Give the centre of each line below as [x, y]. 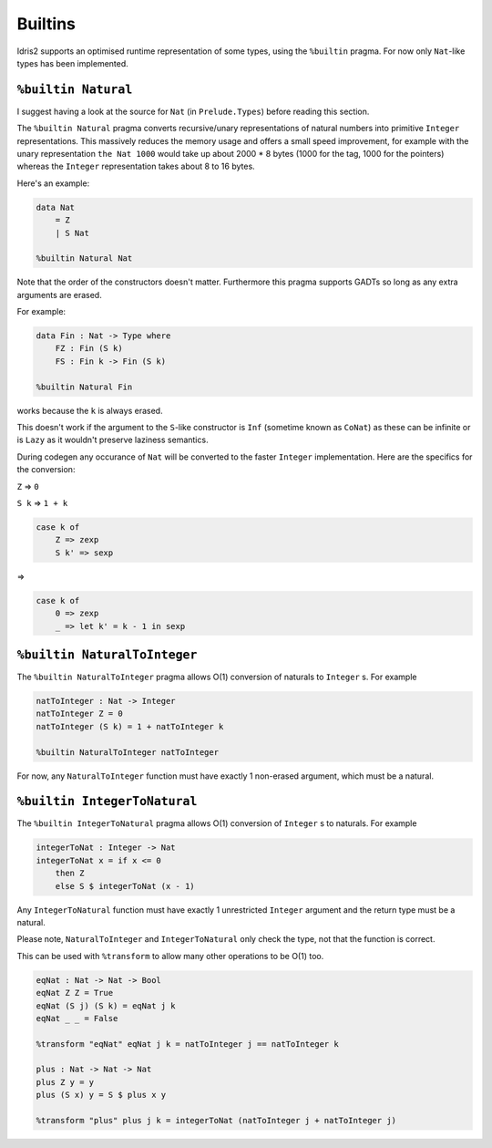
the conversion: [46, 470]
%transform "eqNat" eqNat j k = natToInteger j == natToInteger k [187, 1044]
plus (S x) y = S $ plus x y [101, 1095]
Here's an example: [53, 183]
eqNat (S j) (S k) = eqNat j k [106, 1006]
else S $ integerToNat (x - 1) [125, 886]
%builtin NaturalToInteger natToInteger [127, 752]
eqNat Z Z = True [75, 993]
